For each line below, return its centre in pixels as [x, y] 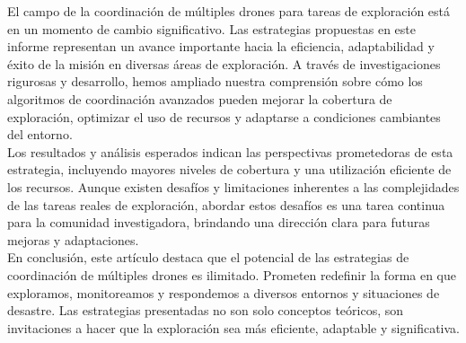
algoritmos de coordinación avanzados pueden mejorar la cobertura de [200, 98]
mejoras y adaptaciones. [73, 239]
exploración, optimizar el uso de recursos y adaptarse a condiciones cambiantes [224, 116]
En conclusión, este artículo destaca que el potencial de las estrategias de [208, 257]
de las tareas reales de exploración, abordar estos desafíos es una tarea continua [226, 204]
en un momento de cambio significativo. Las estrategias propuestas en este [211, 28]
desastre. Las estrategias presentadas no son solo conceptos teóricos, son [206, 310]
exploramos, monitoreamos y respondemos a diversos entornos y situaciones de [224, 292]
